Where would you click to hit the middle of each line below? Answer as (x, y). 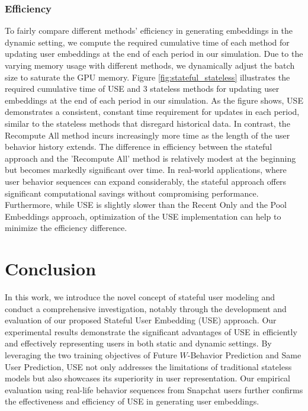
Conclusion (51, 269)
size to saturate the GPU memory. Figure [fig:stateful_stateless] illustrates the (147, 77)
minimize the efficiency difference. (66, 228)
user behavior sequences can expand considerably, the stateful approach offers (146, 181)
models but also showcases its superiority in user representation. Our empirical (148, 378)
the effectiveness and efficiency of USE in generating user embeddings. (132, 401)
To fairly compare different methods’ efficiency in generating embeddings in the (149, 30)
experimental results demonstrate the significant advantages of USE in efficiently (151, 331)
